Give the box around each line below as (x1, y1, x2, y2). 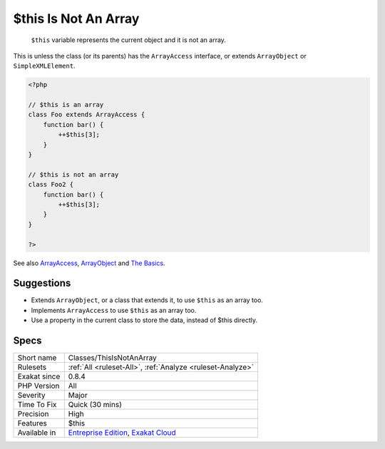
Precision (17, 409, 49, 419)
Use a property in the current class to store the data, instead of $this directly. (31, 316, 258, 324)
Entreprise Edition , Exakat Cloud (68, 428, 176, 438)
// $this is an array (28, 100, 104, 109)
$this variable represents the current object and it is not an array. (31, 36, 226, 44)
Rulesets (17, 362, 46, 372)
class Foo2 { (28, 180, 74, 189)
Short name (17, 353, 57, 363)
